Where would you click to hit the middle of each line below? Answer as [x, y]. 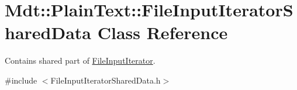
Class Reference [163, 32]
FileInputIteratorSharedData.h [106, 80]
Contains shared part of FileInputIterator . [80, 60]
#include [21, 80]
